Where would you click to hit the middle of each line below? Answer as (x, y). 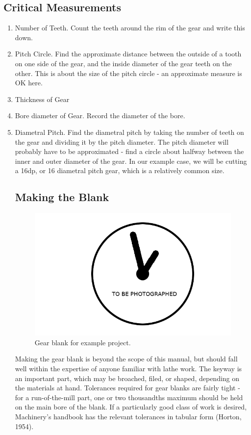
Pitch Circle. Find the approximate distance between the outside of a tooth (128, 54)
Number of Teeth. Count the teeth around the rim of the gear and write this (130, 28)
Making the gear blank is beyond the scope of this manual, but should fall (126, 359)
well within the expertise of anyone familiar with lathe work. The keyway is (128, 369)
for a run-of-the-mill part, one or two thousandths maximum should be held (129, 397)
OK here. (29, 83)
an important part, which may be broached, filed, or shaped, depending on (127, 378)
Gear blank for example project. (83, 342)
